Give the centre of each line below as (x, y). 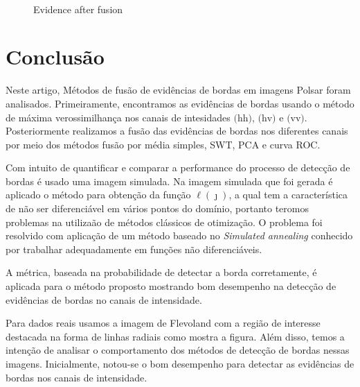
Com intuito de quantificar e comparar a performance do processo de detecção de (178, 167)
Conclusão (55, 57)
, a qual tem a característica (288, 195)
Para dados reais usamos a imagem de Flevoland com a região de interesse (163, 323)
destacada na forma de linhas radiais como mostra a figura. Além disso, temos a (175, 336)
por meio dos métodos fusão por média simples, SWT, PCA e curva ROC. (163, 144)
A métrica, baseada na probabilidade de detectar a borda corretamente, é (161, 272)
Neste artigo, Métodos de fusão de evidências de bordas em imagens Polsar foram (178, 90)
